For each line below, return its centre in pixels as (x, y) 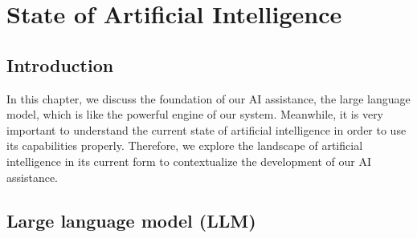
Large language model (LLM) (131, 220)
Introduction (60, 65)
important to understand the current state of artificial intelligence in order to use (206, 129)
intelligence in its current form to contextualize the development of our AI (189, 161)
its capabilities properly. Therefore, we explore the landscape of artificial (185, 145)
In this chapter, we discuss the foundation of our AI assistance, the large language (208, 98)
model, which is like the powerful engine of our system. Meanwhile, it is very (195, 114)
